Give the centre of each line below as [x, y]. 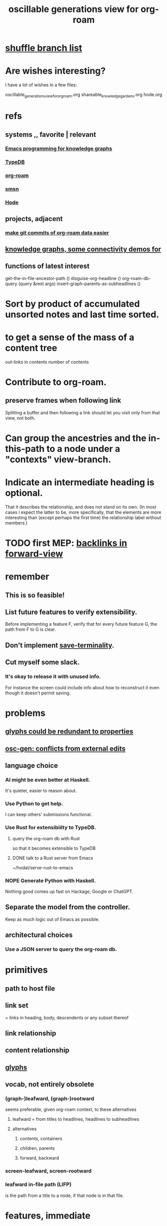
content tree [31, 348]
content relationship [37, 1050]
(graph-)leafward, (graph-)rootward [50, 1099]
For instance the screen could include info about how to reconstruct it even [82, 687]
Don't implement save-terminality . [60, 645]
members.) [16, 523]
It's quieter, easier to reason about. [41, 791]
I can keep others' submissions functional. [49, 815]
